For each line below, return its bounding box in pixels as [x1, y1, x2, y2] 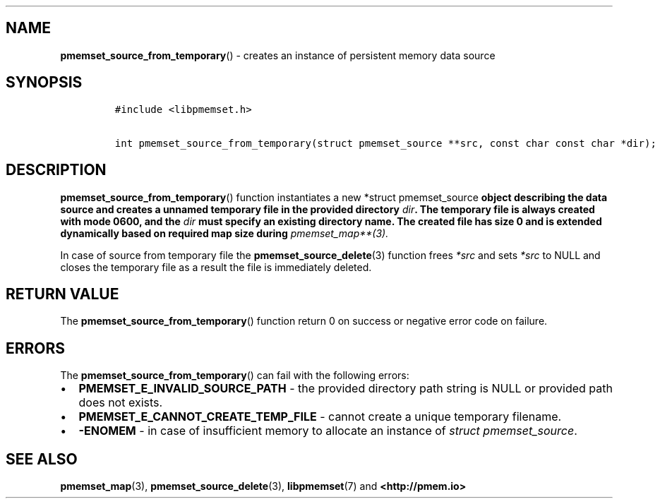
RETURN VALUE [6, 284, 119, 303]
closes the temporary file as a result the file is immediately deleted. [60, 260, 372, 273]
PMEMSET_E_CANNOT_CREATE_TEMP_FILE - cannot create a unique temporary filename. [78, 409, 562, 424]
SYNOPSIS [6, 73, 83, 92]
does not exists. [78, 395, 163, 410]
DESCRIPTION [6, 161, 107, 179]
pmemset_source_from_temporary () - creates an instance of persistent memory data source [60, 49, 496, 61]
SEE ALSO [6, 450, 78, 468]
